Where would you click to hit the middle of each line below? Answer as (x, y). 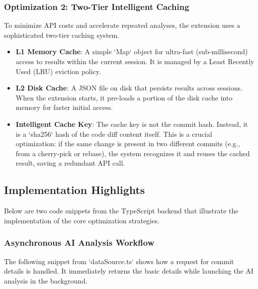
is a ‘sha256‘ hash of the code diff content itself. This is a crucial (114, 134)
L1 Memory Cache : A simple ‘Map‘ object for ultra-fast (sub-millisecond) (132, 51)
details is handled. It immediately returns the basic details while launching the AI (129, 271)
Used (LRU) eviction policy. (58, 71)
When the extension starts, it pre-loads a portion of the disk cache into (124, 97)
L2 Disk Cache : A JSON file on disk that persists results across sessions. (129, 88)
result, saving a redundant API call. (70, 163)
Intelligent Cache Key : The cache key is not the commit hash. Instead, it (132, 124)
